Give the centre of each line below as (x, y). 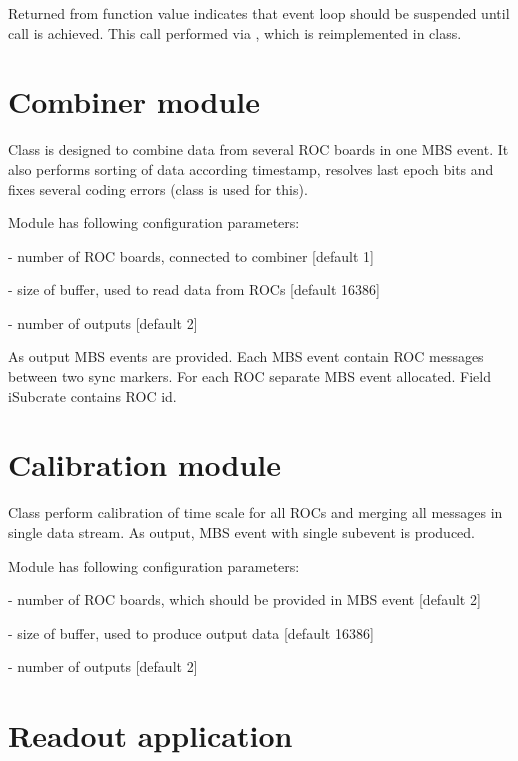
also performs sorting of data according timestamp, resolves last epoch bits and (251, 168)
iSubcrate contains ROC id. (92, 395)
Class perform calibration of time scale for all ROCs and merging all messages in (255, 512)
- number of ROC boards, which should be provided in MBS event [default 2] (244, 599)
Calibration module (145, 464)
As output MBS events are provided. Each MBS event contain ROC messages (246, 356)
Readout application (150, 735)
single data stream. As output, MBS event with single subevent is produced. (242, 531)
